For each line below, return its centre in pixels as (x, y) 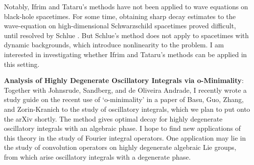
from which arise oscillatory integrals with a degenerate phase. (97, 156)
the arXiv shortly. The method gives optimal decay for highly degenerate (113, 118)
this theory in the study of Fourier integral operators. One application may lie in (125, 137)
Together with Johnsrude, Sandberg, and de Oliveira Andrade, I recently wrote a (126, 90)
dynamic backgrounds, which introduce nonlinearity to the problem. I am (114, 45)
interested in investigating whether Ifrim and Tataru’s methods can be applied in (126, 54)
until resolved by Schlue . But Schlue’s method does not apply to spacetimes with (127, 35)
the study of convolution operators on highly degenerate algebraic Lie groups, (120, 147)
